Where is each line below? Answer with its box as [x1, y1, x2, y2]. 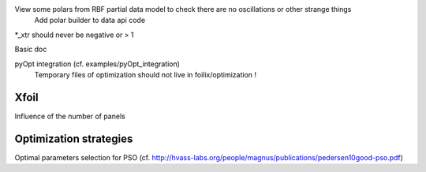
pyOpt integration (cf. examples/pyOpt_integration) [14, 59, 181, 69]
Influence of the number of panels [14, 111, 125, 121]
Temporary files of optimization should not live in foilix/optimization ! [34, 69, 256, 79]
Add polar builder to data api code [34, 16, 146, 25]
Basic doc [14, 44, 47, 54]
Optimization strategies [14, 132, 133, 145]
